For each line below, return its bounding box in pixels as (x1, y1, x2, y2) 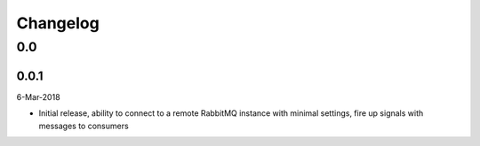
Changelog (16, 13, 100, 33)
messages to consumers (38, 120, 129, 131)
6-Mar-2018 (16, 91, 61, 102)
